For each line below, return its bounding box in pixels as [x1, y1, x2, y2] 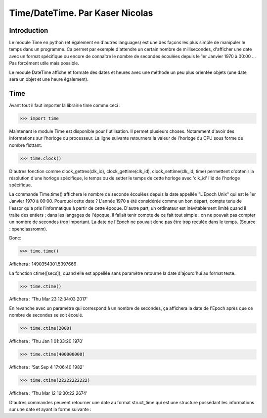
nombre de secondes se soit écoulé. [9, 312, 84, 318]
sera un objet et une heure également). [9, 76, 89, 82]
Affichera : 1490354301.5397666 [9, 261, 77, 267]
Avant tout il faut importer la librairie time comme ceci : [9, 102, 121, 108]
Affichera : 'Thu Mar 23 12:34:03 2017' [9, 296, 88, 302]
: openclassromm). [9, 226, 47, 232]
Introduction [9, 26, 48, 35]
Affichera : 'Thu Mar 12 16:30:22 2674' [9, 390, 88, 396]
